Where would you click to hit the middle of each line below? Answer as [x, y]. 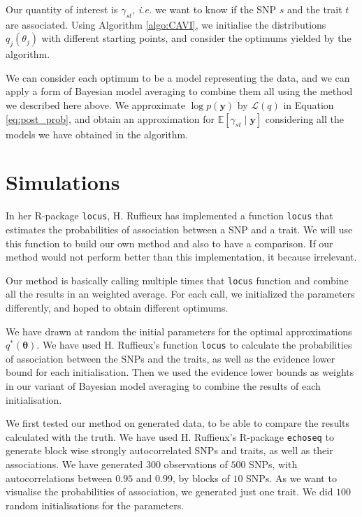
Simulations [63, 182]
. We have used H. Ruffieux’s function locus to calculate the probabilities [194, 345]
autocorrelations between [59, 478]
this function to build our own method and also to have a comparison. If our [169, 243]
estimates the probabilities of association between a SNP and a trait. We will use [179, 229]
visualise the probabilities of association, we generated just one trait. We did [169, 491]
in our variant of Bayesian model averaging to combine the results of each [163, 386]
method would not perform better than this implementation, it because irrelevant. [181, 257]
